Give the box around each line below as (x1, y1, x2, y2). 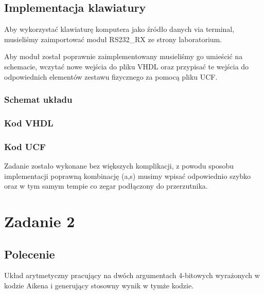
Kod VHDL (4, 116, 54, 129)
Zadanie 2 (4, 211, 75, 232)
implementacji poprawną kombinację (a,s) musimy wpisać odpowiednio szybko (4, 170, 251, 181)
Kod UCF (4, 140, 46, 153)
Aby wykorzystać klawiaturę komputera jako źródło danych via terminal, (4, 24, 235, 34)
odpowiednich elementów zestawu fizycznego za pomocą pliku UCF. (4, 71, 218, 82)
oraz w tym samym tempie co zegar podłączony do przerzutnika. (4, 180, 208, 191)
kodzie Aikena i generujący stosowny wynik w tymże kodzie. (4, 280, 194, 291)
